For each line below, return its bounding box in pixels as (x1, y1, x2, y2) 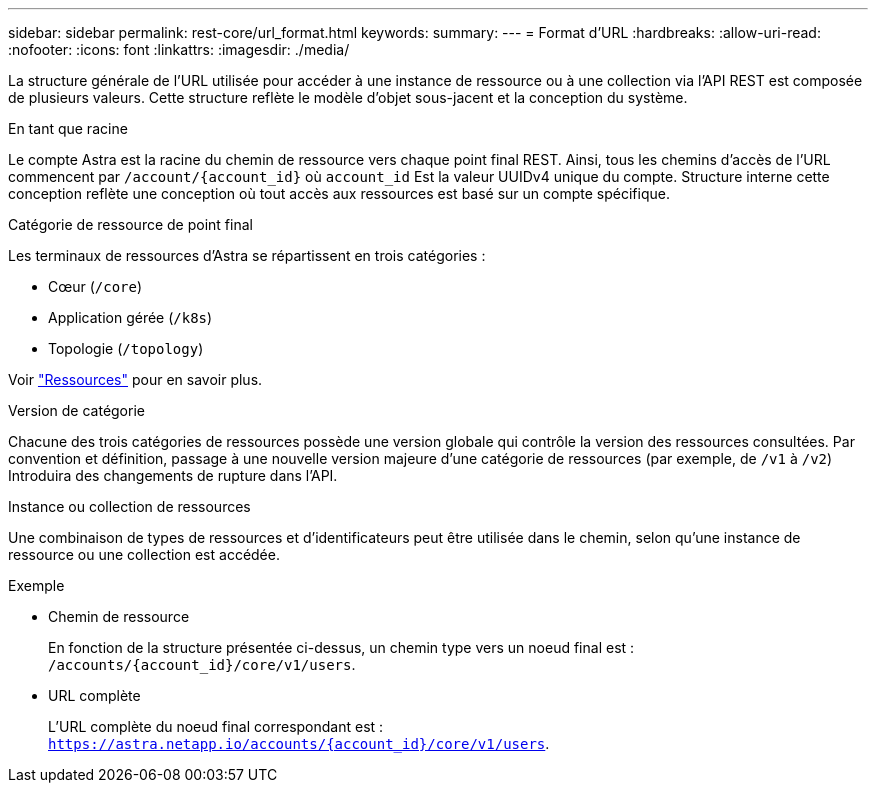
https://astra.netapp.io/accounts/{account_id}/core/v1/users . (48, 735, 550, 752)
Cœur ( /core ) (48, 278, 143, 295)
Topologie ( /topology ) (48, 340, 204, 357)
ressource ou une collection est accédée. (8, 546, 280, 563)
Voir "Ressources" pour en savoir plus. (8, 371, 263, 388)
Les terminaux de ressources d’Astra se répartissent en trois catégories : (8, 247, 486, 264)
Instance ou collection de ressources (8, 498, 251, 515)
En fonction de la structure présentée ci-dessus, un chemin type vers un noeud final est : (48, 639, 635, 656)
